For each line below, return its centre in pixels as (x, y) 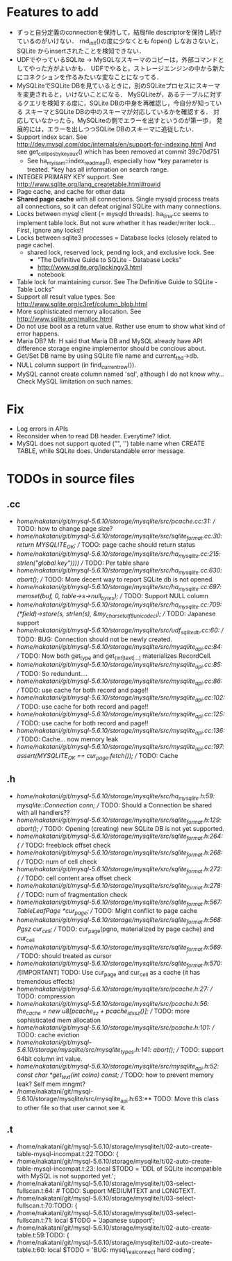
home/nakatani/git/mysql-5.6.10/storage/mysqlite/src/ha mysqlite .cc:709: (119, 605)
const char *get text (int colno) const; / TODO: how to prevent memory (115, 1076)
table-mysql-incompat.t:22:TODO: (65, 1153)
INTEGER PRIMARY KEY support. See (70, 177)
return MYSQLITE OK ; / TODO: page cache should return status (106, 546)
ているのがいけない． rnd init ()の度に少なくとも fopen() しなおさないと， (119, 41)
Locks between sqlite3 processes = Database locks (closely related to (117, 238)
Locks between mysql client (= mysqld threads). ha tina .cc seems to (113, 215)
